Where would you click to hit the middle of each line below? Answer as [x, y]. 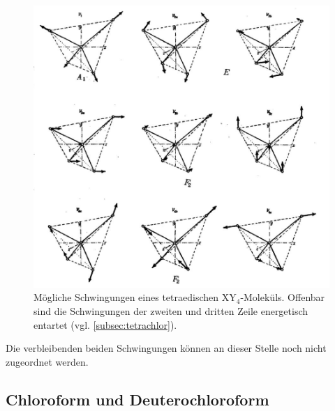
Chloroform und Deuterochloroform [137, 399]
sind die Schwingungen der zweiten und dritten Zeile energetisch [171, 311]
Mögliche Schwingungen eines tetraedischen [126, 297]
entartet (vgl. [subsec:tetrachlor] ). [105, 324]
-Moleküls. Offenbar [283, 297]
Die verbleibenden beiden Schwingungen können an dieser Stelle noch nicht [166, 348]
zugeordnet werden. [47, 361]
